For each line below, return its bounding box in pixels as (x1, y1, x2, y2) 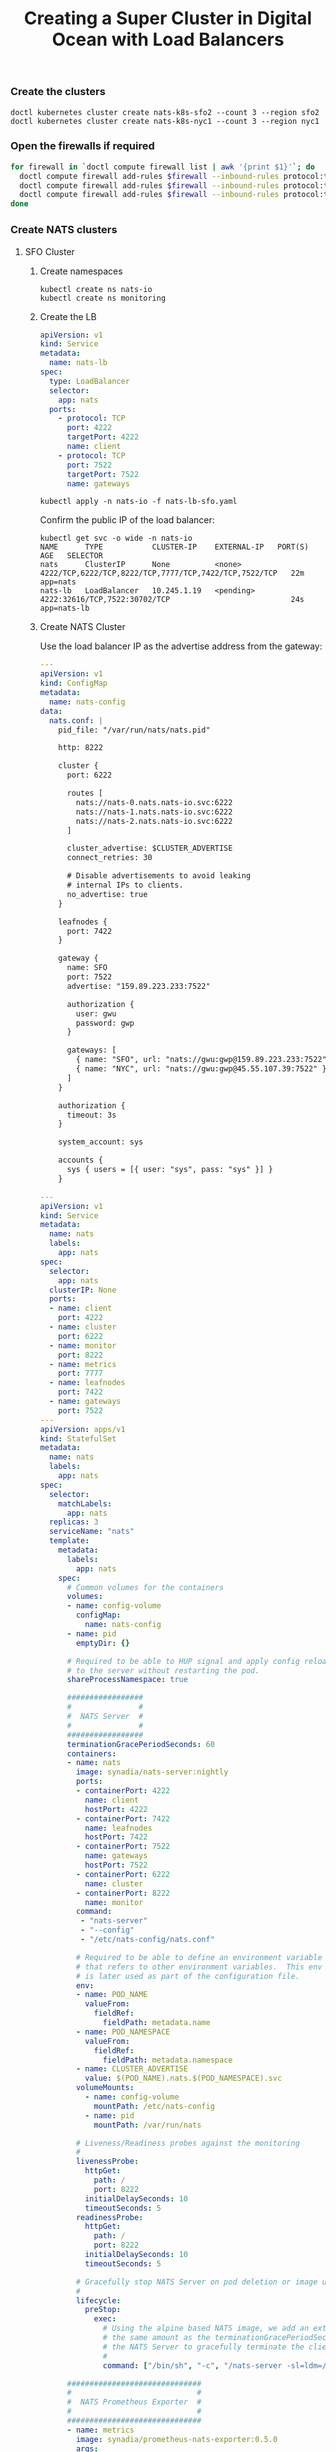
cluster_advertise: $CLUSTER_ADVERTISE (66, 843, 233, 854)
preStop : (84, 2305, 122, 2315)
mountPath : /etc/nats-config (93, 2101, 215, 2111)
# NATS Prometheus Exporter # (66, 2397, 202, 2407)
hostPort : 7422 (84, 1832, 148, 1842)
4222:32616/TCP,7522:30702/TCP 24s (39, 595, 305, 605)
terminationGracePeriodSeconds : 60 (66, 1739, 215, 1749)
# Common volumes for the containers (66, 1582, 225, 1592)
